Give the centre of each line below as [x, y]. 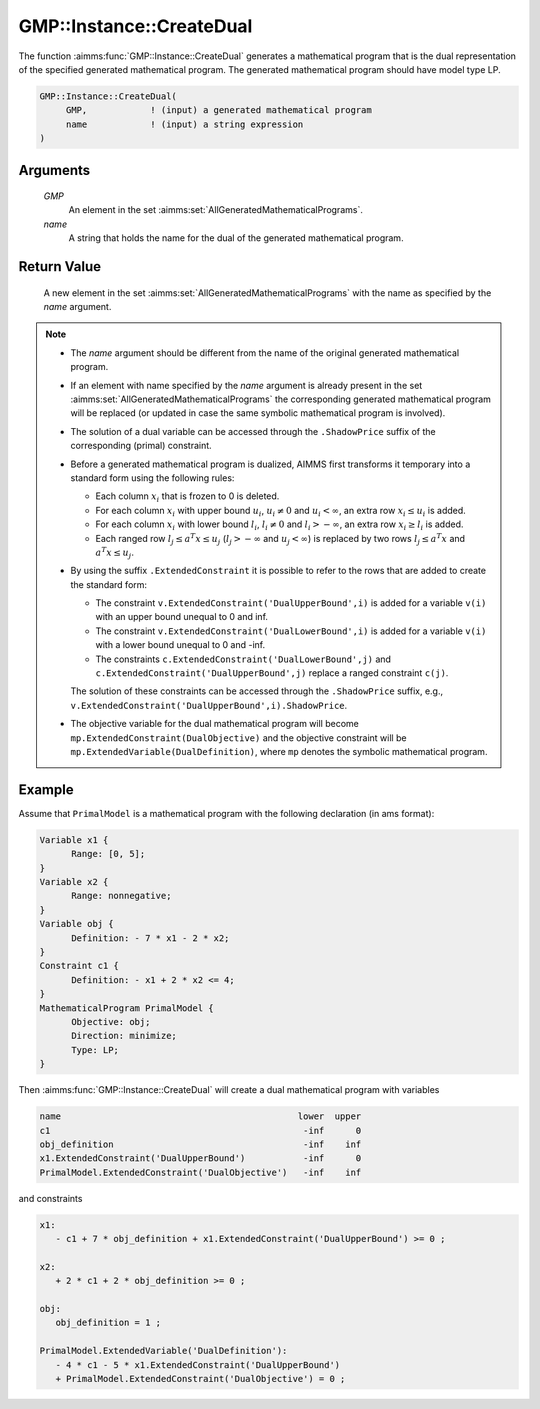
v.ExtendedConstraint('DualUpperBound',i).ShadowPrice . [209, 705]
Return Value [60, 266]
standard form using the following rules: [152, 477]
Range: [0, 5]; [108, 854]
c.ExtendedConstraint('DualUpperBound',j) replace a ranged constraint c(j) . [272, 673]
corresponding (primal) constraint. [141, 446]
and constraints [50, 1198]
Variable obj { [76, 924]
